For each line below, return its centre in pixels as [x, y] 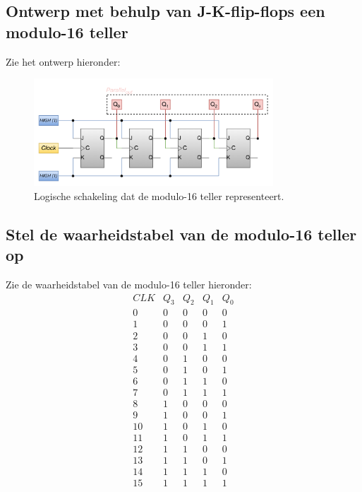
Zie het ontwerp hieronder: [63, 61]
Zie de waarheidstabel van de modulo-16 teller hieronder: [129, 284]
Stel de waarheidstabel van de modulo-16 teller [181, 234]
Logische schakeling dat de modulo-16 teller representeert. [159, 195]
